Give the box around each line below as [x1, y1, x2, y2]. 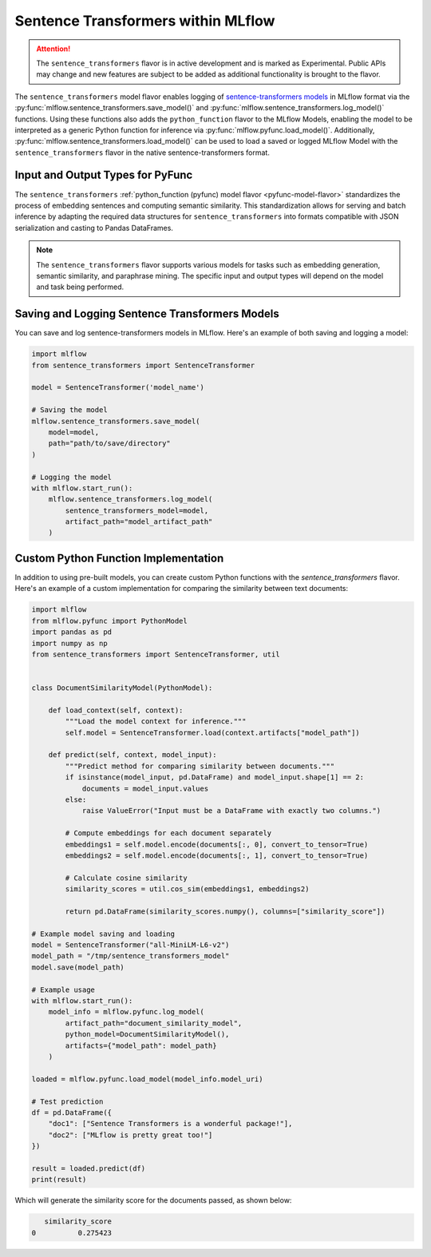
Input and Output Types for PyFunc [14, 169, 193, 182]
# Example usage [31, 985, 96, 994]
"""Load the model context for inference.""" [65, 717, 247, 726]
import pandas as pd [31, 628, 112, 636]
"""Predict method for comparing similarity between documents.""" [65, 761, 335, 771]
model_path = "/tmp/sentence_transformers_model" [31, 951, 230, 961]
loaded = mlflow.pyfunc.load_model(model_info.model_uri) [31, 1074, 263, 1084]
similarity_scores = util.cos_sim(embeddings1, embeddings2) [65, 885, 310, 894]
